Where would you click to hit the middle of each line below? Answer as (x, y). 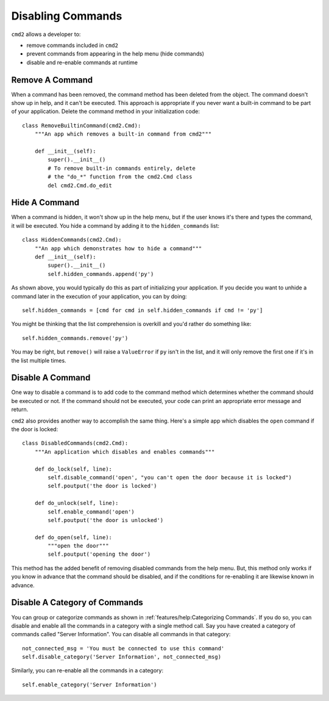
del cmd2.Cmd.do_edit (80, 185)
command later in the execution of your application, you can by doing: (99, 296)
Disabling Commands (67, 16)
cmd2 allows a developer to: (46, 34)
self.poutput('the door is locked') (103, 486)
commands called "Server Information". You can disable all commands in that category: (121, 634)
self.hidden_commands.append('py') (101, 274)
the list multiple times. (39, 360)
